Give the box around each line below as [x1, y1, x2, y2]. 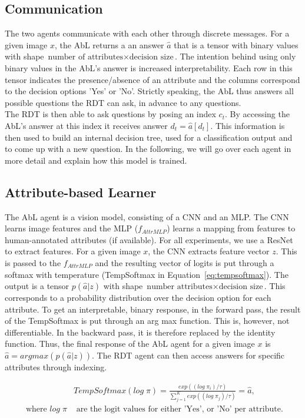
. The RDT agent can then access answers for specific [92, 349, 285, 361]
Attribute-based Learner [5, 183, 157, 201]
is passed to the [5, 256, 61, 268]
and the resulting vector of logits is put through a [95, 256, 274, 268]
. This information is [210, 119, 285, 131]
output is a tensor [5, 280, 69, 292]
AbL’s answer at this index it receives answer [5, 119, 168, 131]
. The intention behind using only [174, 50, 296, 62]
